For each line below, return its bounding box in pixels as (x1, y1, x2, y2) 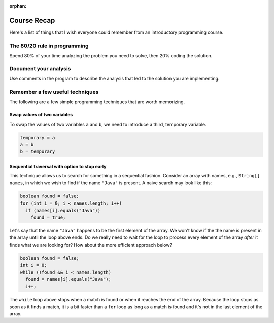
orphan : (9, 3, 27, 9)
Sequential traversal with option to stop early (9, 164, 107, 170)
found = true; (30, 215, 66, 220)
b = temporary (20, 149, 55, 154)
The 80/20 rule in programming (9, 42, 89, 49)
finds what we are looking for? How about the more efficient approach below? (9, 241, 173, 248)
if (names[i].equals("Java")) (25, 208, 101, 213)
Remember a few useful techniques (9, 88, 99, 95)
